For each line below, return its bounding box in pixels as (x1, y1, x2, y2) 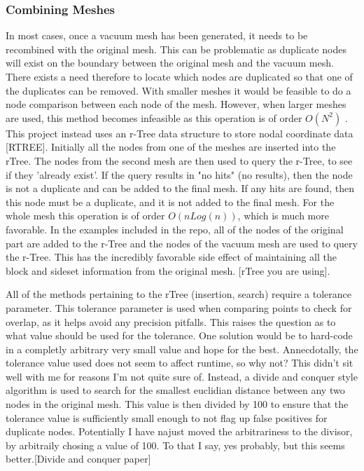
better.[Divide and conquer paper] (6, 451, 151, 466)
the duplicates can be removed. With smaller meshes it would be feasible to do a (6, 83, 351, 97)
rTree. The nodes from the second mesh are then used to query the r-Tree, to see (6, 153, 353, 168)
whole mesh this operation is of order (6, 208, 165, 223)
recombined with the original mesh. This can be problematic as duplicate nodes (6, 41, 346, 56)
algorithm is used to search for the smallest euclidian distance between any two (6, 383, 345, 397)
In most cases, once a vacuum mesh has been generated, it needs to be (6, 28, 308, 43)
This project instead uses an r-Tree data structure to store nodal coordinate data (6, 125, 353, 140)
